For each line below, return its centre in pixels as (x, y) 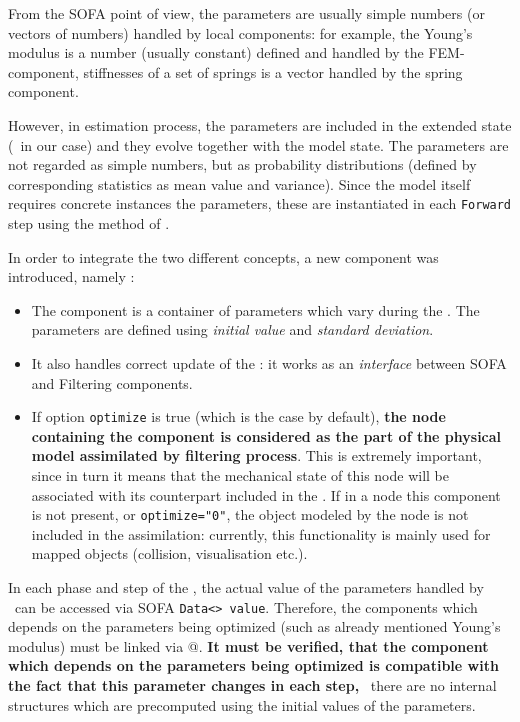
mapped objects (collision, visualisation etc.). (169, 553)
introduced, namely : (71, 276)
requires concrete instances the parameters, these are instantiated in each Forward (260, 203)
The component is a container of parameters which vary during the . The (255, 309)
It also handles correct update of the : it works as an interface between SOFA (269, 362)
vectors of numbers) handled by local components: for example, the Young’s (240, 32)
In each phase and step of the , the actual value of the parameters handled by (246, 587)
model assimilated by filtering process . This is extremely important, (256, 455)
